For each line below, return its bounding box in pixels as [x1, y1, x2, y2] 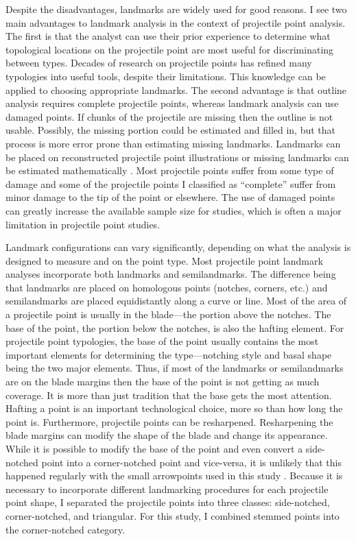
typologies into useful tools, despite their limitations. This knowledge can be [5, 69, 326, 83]
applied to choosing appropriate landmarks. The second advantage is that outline [5, 82, 347, 97]
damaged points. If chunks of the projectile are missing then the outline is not [5, 109, 333, 123]
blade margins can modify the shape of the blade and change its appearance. [5, 428, 328, 442]
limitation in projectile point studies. [5, 217, 161, 231]
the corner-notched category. [5, 522, 125, 536]
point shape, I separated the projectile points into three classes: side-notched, [5, 495, 330, 509]
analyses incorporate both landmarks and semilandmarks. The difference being [5, 267, 336, 281]
